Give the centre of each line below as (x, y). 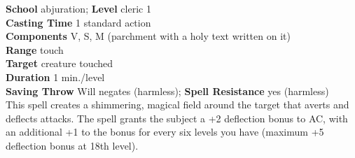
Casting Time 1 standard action (78, 22)
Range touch (35, 49)
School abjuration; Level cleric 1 (78, 8)
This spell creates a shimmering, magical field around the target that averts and (177, 105)
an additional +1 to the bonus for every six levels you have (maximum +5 (165, 132)
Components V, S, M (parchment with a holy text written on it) (148, 36)
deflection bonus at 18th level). (72, 145)
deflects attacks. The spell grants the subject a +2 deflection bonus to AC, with (177, 118)
